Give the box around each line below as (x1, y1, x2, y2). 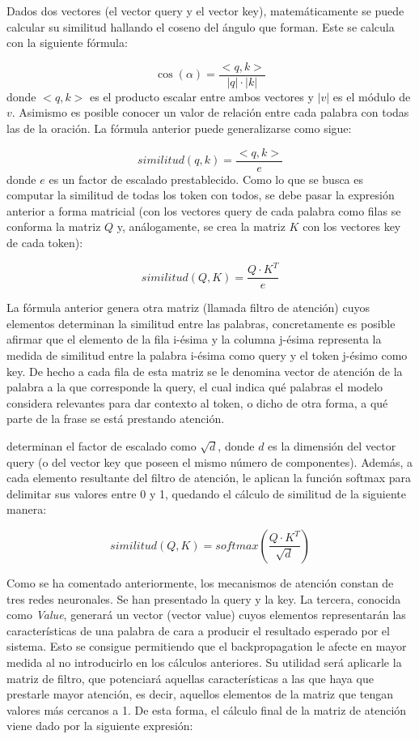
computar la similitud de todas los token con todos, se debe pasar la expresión (6, 186, 395, 203)
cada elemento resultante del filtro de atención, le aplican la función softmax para (6, 469, 411, 486)
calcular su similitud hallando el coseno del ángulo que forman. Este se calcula (6, 18, 395, 35)
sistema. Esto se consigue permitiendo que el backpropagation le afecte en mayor (6, 638, 407, 655)
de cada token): (6, 234, 83, 251)
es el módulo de (332, 88, 411, 105)
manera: (6, 501, 47, 518)
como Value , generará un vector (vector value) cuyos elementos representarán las (6, 606, 406, 623)
